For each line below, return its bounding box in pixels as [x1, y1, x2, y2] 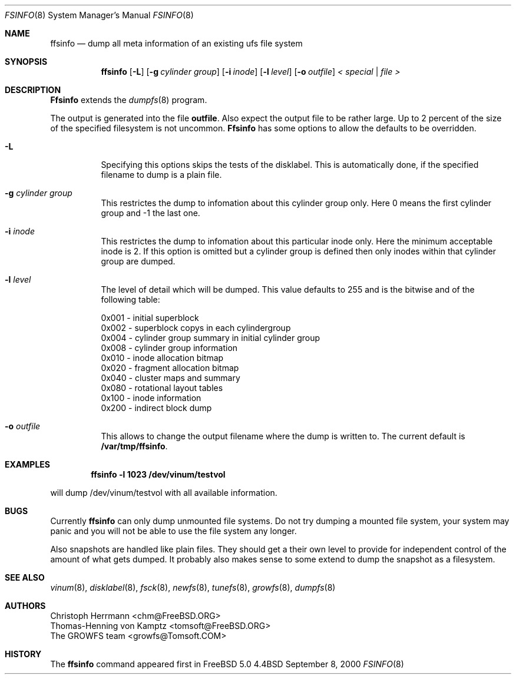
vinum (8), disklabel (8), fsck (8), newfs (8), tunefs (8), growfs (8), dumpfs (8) [50, 582, 336, 592]
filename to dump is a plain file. [101, 170, 222, 180]
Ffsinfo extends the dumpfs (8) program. [50, 95, 207, 105]
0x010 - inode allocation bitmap [101, 353, 224, 363]
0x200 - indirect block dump [101, 403, 212, 413]
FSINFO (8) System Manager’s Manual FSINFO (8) [5, 10, 194, 20]
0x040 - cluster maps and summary [101, 373, 240, 383]
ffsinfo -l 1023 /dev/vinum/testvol [91, 469, 226, 479]
